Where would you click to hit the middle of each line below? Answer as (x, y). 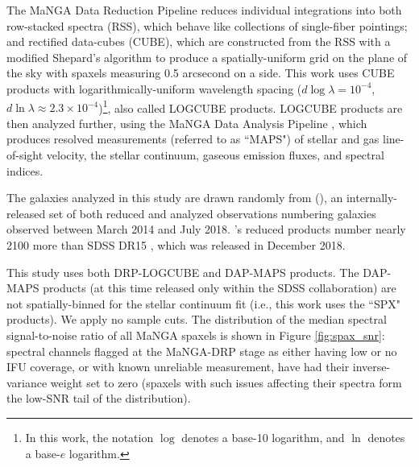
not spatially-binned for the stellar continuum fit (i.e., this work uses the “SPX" (203, 303)
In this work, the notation (89, 437)
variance (27, 382)
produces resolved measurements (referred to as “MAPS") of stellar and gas (193, 139)
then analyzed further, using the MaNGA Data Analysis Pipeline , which (187, 123)
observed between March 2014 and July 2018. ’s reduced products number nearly (206, 229)
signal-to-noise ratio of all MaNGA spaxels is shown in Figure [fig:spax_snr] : (196, 335)
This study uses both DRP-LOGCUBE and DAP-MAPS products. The (183, 272)
